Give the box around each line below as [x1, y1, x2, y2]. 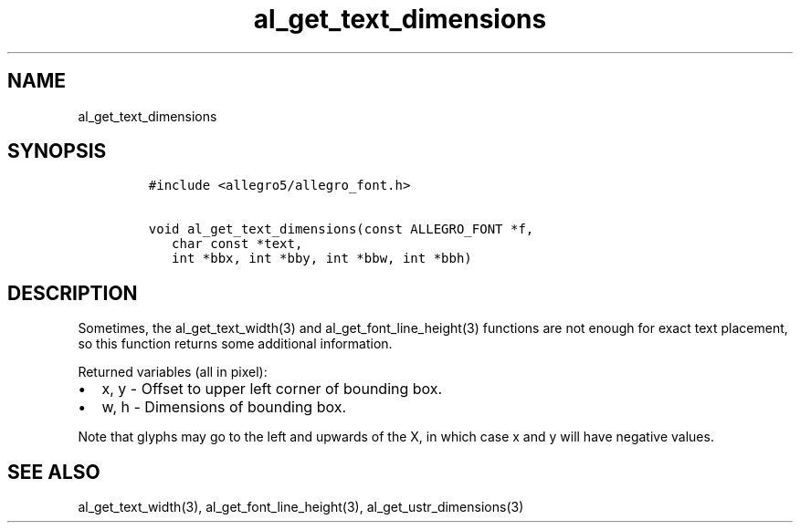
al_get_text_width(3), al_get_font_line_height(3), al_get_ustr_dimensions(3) [78, 499, 524, 515]
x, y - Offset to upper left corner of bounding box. [101, 379, 443, 399]
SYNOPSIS [7, 140, 107, 163]
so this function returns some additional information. [78, 336, 393, 352]
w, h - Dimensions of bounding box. [101, 398, 347, 417]
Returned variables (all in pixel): [78, 364, 268, 380]
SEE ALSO [7, 460, 100, 483]
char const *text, [172, 236, 303, 252]
